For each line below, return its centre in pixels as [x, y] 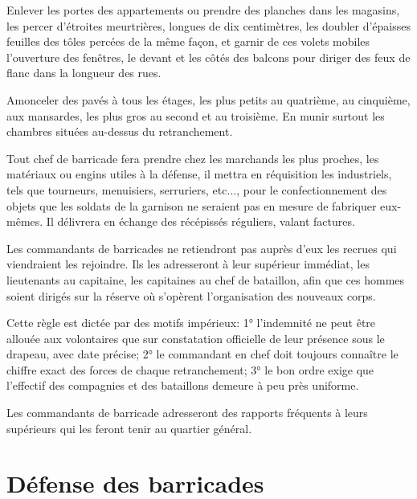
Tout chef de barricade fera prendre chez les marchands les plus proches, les [193, 158]
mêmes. [25, 221]
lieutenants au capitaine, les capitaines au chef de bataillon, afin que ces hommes [206, 279]
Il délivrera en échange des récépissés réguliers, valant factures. [200, 221]
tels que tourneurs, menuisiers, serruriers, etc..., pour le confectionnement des [197, 189]
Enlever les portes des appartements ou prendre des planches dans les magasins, [203, 10]
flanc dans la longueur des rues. [84, 73]
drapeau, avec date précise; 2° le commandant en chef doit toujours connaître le [202, 354]
